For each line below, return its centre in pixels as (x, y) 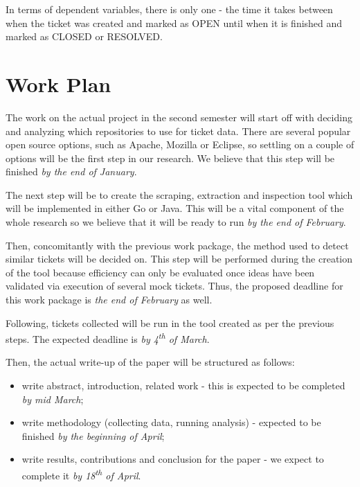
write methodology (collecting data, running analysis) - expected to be (171, 422)
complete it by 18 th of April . (81, 474)
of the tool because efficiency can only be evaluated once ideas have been (160, 272)
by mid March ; (53, 399)
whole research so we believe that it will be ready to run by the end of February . (176, 222)
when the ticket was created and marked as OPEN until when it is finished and (174, 23)
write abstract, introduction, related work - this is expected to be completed (183, 386)
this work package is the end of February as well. (109, 300)
